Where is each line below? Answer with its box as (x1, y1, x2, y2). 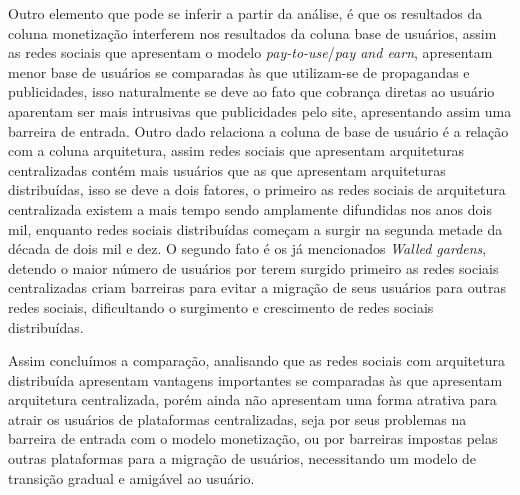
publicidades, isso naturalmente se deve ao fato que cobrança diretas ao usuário (8, 81, 495, 102)
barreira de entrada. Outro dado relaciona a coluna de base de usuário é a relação (8, 120, 509, 141)
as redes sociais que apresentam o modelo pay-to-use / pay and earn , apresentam (8, 42, 493, 63)
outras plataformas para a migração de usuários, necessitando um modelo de (8, 448, 477, 469)
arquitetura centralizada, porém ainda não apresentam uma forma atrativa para (8, 389, 497, 410)
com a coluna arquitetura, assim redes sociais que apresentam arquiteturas (8, 140, 465, 161)
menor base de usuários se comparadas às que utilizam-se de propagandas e (8, 61, 470, 82)
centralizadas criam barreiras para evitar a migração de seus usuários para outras (8, 277, 506, 298)
